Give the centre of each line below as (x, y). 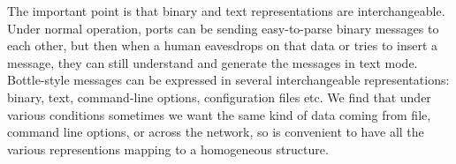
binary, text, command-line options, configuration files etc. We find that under (219, 97)
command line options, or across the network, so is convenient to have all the (216, 132)
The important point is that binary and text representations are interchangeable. (226, 11)
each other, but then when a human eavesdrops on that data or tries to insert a (222, 45)
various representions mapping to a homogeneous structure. (168, 149)
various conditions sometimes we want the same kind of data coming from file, (219, 114)
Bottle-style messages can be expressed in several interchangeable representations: (228, 80)
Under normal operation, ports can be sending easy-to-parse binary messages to (223, 28)
